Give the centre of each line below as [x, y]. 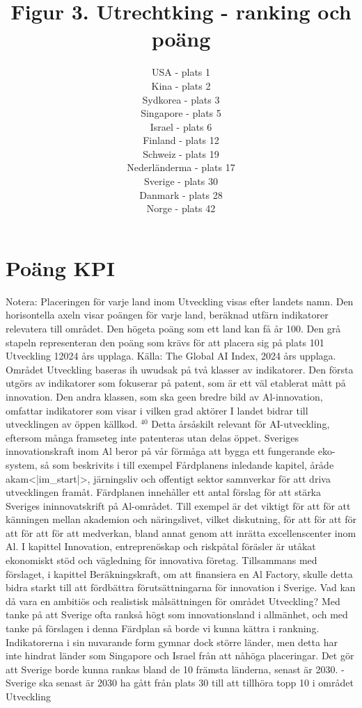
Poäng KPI [61, 267]
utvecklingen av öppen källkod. [72, 424]
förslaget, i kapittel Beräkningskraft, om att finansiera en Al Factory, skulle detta [179, 573]
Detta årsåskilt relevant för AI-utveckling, [241, 424]
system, [22, 464]
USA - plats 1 [181, 72]
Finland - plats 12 [181, 140]
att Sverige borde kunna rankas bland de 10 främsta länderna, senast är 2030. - [175, 669]
